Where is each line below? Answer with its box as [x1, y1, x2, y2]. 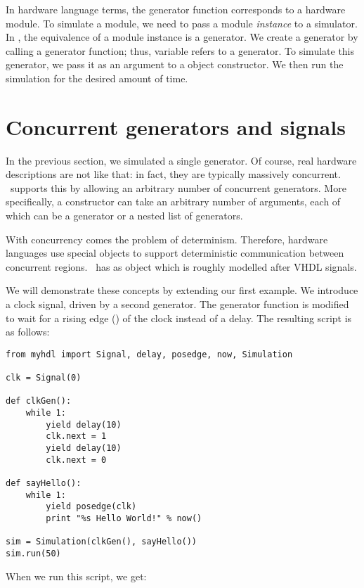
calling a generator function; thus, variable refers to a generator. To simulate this [6, 43, 355, 58]
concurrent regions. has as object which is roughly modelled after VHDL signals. [6, 259, 357, 274]
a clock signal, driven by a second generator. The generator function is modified [6, 297, 349, 312]
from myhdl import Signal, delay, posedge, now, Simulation [6, 349, 293, 359]
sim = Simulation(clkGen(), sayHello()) [6, 537, 197, 547]
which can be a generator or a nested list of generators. [6, 208, 243, 223]
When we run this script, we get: [6, 568, 147, 583]
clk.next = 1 [46, 431, 107, 442]
